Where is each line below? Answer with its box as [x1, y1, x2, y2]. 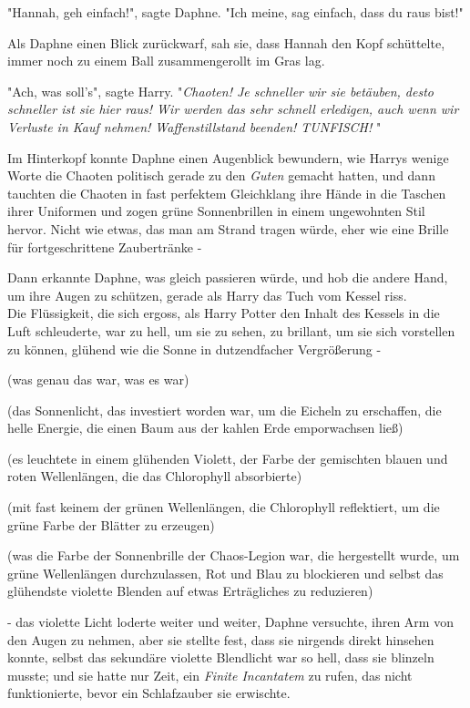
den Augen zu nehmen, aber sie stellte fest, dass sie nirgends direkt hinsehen [7, 630, 434, 649]
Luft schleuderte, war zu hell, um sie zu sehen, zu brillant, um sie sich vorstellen [7, 321, 455, 340]
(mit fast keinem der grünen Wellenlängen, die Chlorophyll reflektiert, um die [7, 498, 440, 517]
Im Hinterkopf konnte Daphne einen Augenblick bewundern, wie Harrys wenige [7, 148, 449, 167]
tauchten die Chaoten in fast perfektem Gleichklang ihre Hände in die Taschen [7, 183, 446, 202]
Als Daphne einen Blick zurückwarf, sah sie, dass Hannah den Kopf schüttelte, [7, 33, 445, 52]
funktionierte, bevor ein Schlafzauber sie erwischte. [7, 683, 291, 703]
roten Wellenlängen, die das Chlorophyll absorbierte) [7, 467, 302, 486]
